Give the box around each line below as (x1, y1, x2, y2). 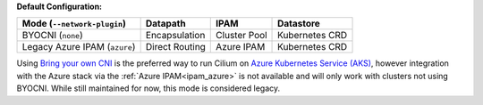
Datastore (277, 18, 321, 30)
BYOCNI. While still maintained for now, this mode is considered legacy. (16, 83, 281, 93)
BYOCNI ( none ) (21, 29, 84, 42)
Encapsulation (145, 29, 206, 42)
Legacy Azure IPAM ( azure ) (21, 41, 136, 53)
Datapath (145, 18, 187, 30)
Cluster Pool (216, 29, 267, 42)
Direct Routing (145, 41, 206, 53)
